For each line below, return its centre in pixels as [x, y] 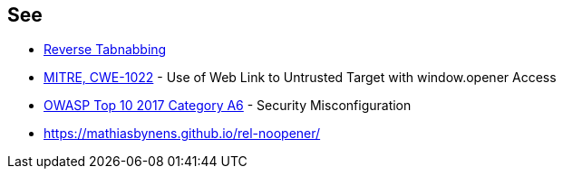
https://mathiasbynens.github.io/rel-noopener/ [182, 134]
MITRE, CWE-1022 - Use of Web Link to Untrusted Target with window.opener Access [300, 78]
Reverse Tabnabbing [105, 50]
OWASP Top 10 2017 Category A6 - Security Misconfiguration [228, 106]
